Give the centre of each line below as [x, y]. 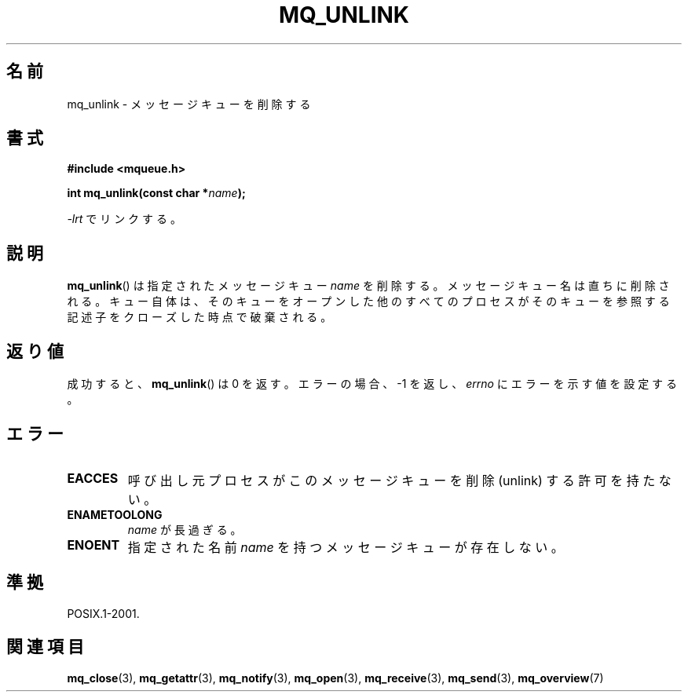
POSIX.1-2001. [103, 613]
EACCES [93, 478]
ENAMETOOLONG [115, 514]
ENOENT [93, 545]
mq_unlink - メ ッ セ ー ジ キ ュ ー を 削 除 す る [189, 104]
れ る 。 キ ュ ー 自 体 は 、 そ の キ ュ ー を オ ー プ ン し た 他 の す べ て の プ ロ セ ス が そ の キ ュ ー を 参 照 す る [368, 301]
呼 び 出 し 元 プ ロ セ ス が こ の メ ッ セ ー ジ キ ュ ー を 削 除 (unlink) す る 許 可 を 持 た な [399, 480]
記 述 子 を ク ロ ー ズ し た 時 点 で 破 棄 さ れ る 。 [199, 317]
